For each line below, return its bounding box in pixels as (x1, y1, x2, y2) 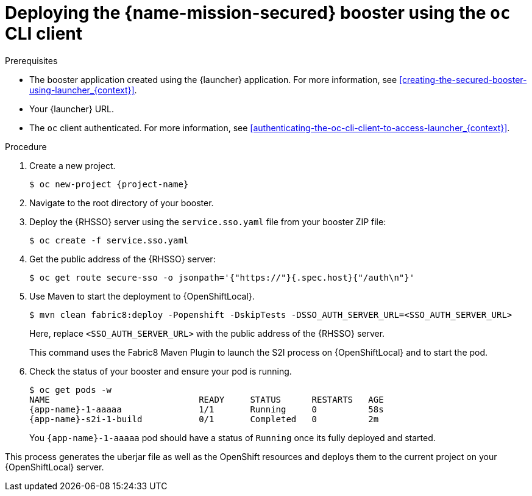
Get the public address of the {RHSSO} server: (29, 253, 216, 264)
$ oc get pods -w (29, 384, 112, 395)
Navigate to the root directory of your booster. (29, 197, 214, 208)
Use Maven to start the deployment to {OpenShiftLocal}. (29, 290, 255, 301)
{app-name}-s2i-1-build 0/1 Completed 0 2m (29, 414, 379, 424)
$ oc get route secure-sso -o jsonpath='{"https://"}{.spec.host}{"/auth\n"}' (29, 272, 415, 282)
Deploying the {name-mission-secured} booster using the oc (5, 2, 511, 23)
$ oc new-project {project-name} (29, 179, 189, 189)
